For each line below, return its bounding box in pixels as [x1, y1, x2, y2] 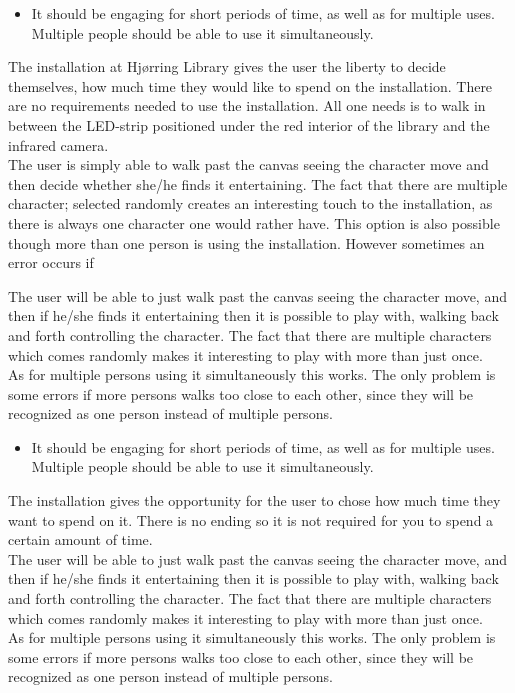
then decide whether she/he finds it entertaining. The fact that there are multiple [8, 173, 508, 194]
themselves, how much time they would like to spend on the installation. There [8, 75, 493, 96]
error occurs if [8, 252, 94, 273]
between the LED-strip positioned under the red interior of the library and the [8, 114, 490, 135]
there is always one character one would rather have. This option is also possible [8, 212, 500, 233]
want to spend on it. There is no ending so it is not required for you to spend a [8, 509, 494, 530]
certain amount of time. [8, 529, 153, 550]
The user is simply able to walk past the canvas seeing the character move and [8, 154, 489, 175]
